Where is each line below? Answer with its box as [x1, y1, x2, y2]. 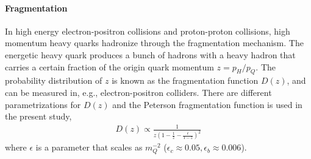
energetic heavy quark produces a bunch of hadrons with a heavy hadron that [5, 48, 296, 61]
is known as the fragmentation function [112, 74, 259, 87]
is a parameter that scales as [35, 141, 143, 154]
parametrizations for [5, 98, 81, 110]
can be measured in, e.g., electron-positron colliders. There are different [5, 86, 272, 98]
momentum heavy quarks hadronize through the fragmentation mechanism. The [5, 36, 304, 49]
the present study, [5, 110, 72, 123]
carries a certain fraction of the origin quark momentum [5, 60, 214, 73]
